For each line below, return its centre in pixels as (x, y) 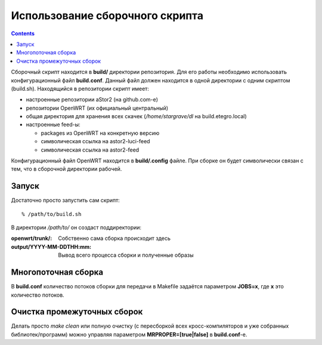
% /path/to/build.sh (52, 214)
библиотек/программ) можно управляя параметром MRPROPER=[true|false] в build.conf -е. (129, 334)
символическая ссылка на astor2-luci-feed (95, 141)
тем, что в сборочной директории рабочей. (66, 169)
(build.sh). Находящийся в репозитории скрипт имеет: (80, 88)
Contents (23, 33)
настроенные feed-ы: (53, 125)
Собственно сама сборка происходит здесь (114, 238)
